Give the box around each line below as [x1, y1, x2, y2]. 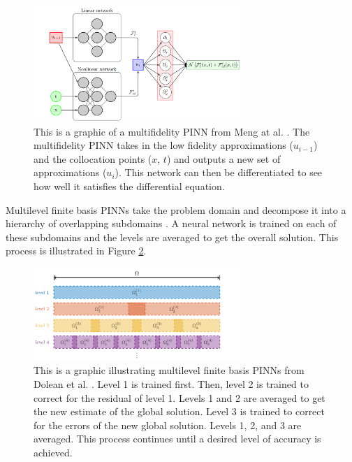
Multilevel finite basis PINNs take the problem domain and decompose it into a [6, 202, 346, 217]
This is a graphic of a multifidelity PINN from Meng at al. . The [34, 124, 310, 138]
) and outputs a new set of [166, 151, 281, 166]
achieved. [34, 445, 73, 459]
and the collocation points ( [34, 151, 152, 166]
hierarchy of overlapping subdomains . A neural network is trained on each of [6, 216, 337, 231]
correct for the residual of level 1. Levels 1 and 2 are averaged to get [34, 390, 325, 405]
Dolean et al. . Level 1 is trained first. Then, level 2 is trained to [34, 376, 309, 391]
